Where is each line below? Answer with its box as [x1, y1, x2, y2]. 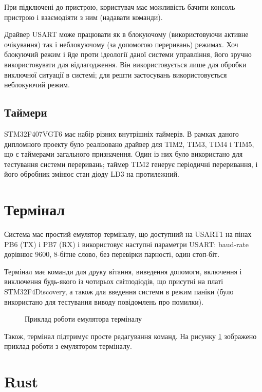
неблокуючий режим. [4, 79, 70, 90]
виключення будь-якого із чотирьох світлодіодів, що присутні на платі [4, 276, 223, 287]
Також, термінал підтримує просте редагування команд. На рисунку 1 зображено [4, 330, 257, 341]
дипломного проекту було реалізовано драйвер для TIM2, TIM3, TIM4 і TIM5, [4, 138, 254, 149]
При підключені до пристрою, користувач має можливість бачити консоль [4, 2, 235, 12]
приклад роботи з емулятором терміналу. [4, 341, 132, 351]
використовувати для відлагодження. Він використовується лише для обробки [4, 59, 247, 69]
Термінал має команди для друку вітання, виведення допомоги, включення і [4, 266, 242, 276]
